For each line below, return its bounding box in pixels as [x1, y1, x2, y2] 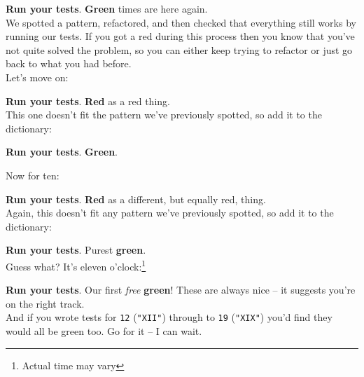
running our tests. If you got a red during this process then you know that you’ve [6, 29, 355, 43]
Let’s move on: [6, 69, 69, 84]
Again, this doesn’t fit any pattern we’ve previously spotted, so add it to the [6, 205, 334, 220]
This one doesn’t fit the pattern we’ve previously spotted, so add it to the [6, 107, 322, 122]
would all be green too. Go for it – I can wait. [6, 324, 202, 338]
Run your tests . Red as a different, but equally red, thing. [6, 191, 266, 206]
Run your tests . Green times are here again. [6, 1, 208, 15]
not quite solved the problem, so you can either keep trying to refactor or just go [6, 42, 353, 57]
